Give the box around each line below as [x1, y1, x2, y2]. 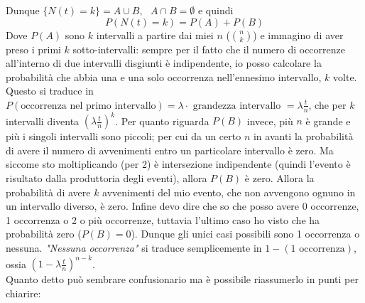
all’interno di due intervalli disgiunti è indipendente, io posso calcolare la [6, 55, 322, 70]
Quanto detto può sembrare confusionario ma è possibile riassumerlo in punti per [6, 272, 359, 287]
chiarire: [6, 285, 41, 300]
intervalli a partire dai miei [96, 27, 214, 42]
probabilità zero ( [6, 226, 82, 241]
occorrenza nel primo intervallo [21, 100, 156, 111]
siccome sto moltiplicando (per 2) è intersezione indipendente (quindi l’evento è [6, 156, 351, 171]
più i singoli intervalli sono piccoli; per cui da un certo [6, 129, 241, 144]
